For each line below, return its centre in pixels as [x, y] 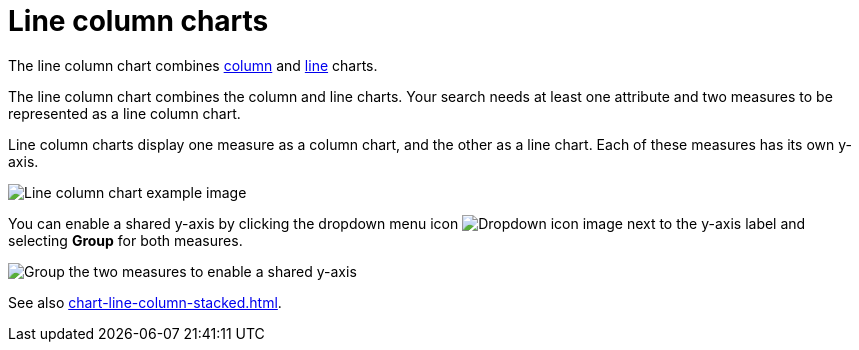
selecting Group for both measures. [125, 240]
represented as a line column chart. [124, 113]
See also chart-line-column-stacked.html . [145, 302]
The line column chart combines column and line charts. [193, 65]
